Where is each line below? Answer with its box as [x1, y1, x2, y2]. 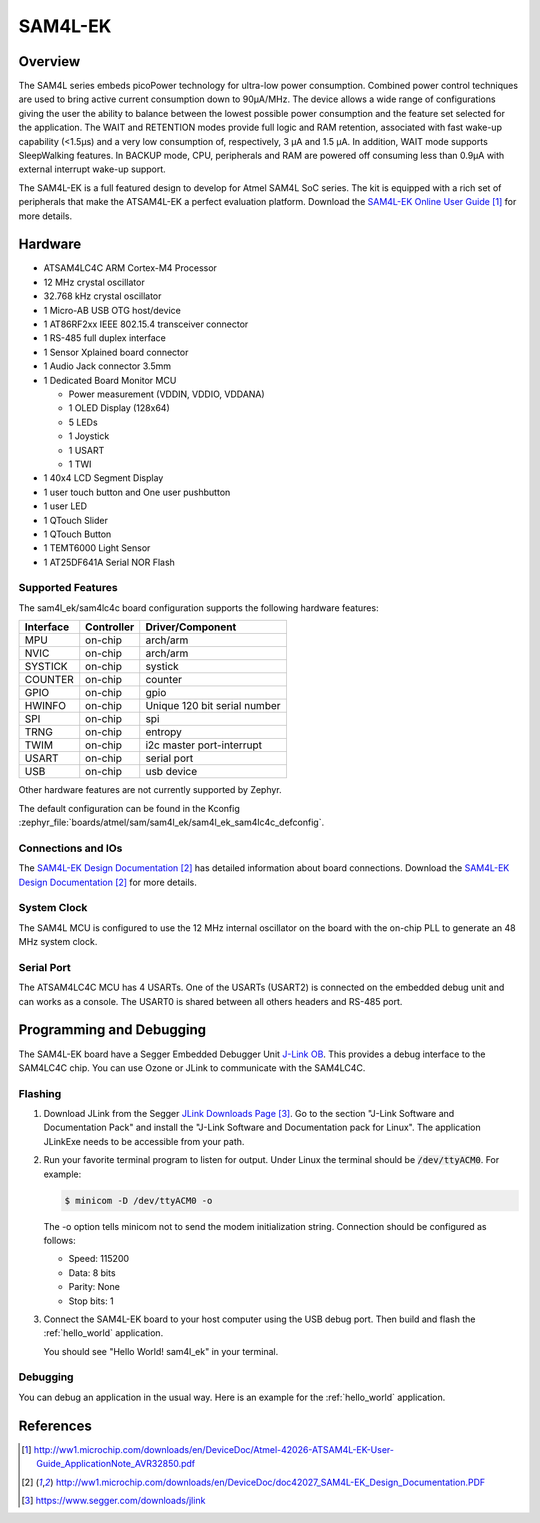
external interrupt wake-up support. [18, 163, 167, 175]
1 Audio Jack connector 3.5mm [43, 360, 172, 372]
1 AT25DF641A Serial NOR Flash [43, 556, 175, 568]
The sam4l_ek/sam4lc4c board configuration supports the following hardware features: [18, 601, 379, 614]
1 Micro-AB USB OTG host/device [43, 304, 182, 316]
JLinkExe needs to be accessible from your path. [43, 1135, 245, 1147]
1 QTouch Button [43, 528, 112, 540]
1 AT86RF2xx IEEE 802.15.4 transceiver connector [43, 318, 249, 330]
